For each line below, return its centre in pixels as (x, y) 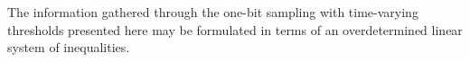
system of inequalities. (69, 47)
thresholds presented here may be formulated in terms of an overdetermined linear (235, 29)
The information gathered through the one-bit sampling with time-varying (213, 12)
